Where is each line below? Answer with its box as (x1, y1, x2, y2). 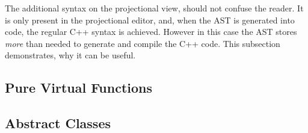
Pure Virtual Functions (5, 78, 153, 97)
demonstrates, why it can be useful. (5, 49, 136, 61)
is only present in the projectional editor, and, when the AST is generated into (5, 13, 295, 26)
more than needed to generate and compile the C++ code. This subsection (5, 37, 280, 49)
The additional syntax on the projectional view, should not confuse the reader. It (5, 2, 304, 14)
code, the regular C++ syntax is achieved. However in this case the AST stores (5, 25, 297, 38)
